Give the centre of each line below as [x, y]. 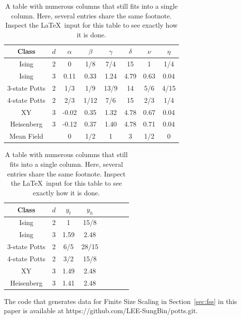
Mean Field [26, 136]
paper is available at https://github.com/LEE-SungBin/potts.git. [101, 311]
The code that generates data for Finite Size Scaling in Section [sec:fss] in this [120, 301]
